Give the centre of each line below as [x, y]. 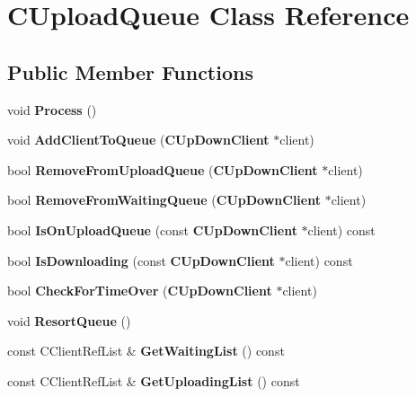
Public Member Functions [130, 71]
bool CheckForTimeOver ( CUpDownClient [140, 291]
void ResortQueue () [69, 320]
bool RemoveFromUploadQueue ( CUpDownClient [163, 169]
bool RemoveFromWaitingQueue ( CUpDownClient [164, 200]
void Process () [52, 109]
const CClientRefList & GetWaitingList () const [146, 351]
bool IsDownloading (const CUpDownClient [141, 260]
